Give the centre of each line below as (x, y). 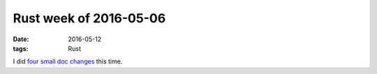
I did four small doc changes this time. (68, 61)
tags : (21, 48)
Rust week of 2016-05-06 (89, 18)
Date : (21, 39)
